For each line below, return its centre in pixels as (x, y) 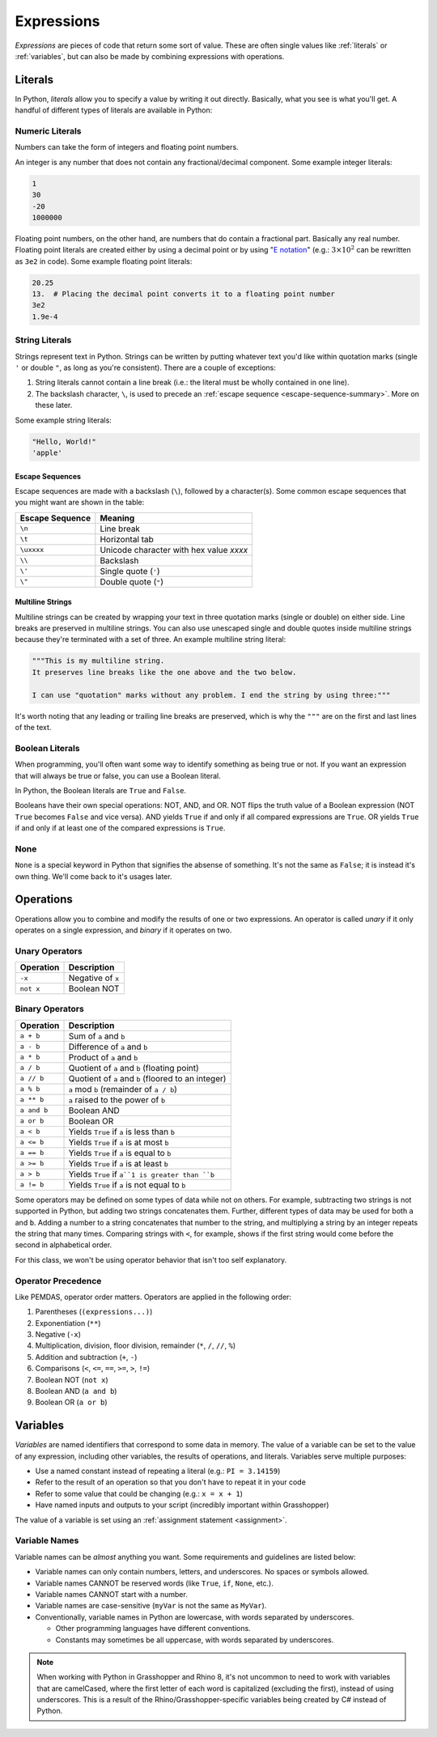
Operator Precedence (58, 1280)
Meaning (117, 518)
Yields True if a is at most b (119, 1142)
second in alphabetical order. (64, 1245)
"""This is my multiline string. (98, 661)
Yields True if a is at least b (119, 1163)
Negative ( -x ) (58, 1335)
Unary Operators (49, 951)
